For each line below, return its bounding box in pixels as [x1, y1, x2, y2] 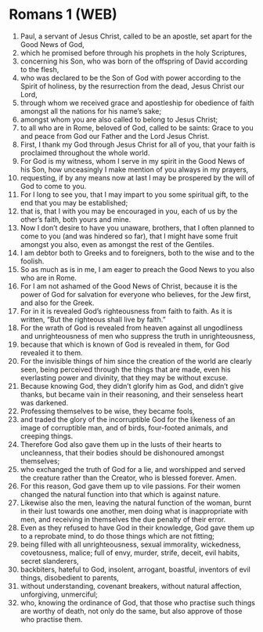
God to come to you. [20, 181, 87, 191]
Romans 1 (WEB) [9, 5, 118, 24]
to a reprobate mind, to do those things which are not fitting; [20, 531, 214, 540]
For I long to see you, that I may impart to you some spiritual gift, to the [20, 190, 249, 199]
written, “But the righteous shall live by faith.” [20, 314, 167, 324]
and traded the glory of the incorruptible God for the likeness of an [20, 414, 236, 424]
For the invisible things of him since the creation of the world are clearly [20, 356, 253, 365]
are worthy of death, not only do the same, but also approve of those [20, 606, 243, 616]
